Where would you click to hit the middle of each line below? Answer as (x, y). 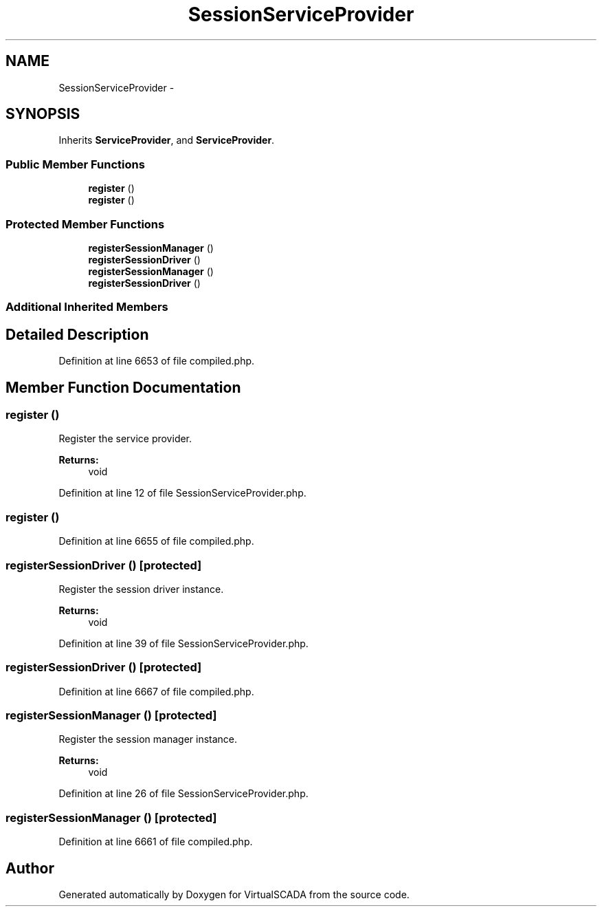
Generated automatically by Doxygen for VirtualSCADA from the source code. (234, 894)
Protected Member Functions (85, 224)
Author (30, 868)
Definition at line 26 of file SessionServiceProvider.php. (183, 794)
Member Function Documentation (123, 387)
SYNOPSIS (43, 114)
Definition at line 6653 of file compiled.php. (157, 361)
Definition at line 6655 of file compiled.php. (156, 541)
